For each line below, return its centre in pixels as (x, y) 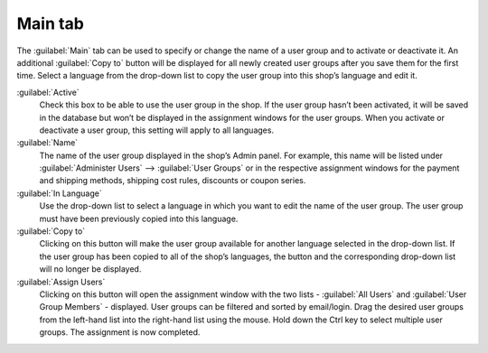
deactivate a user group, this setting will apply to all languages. (157, 130)
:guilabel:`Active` (48, 92)
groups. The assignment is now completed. (120, 332)
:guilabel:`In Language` (60, 193)
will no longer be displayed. (90, 269)
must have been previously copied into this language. (139, 218)
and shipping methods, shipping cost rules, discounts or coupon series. (173, 181)
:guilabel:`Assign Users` (61, 282)
